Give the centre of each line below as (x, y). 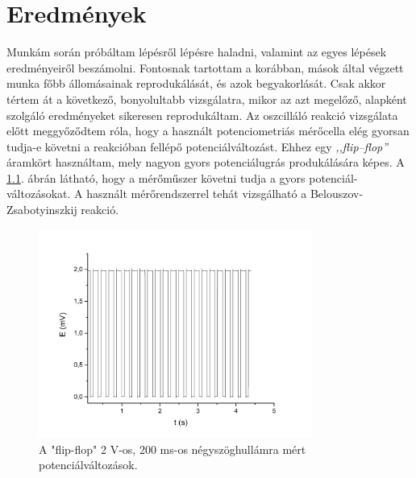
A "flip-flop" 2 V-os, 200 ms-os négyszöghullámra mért (173, 449)
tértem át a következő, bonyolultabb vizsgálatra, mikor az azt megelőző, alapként (207, 99)
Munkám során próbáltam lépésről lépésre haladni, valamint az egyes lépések (197, 52)
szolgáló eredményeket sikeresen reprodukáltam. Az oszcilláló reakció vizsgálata (202, 115)
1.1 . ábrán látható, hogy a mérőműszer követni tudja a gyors (156, 177)
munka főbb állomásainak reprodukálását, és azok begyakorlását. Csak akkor (196, 83)
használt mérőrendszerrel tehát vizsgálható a (197, 194)
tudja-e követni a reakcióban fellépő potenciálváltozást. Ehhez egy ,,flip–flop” (198, 146)
